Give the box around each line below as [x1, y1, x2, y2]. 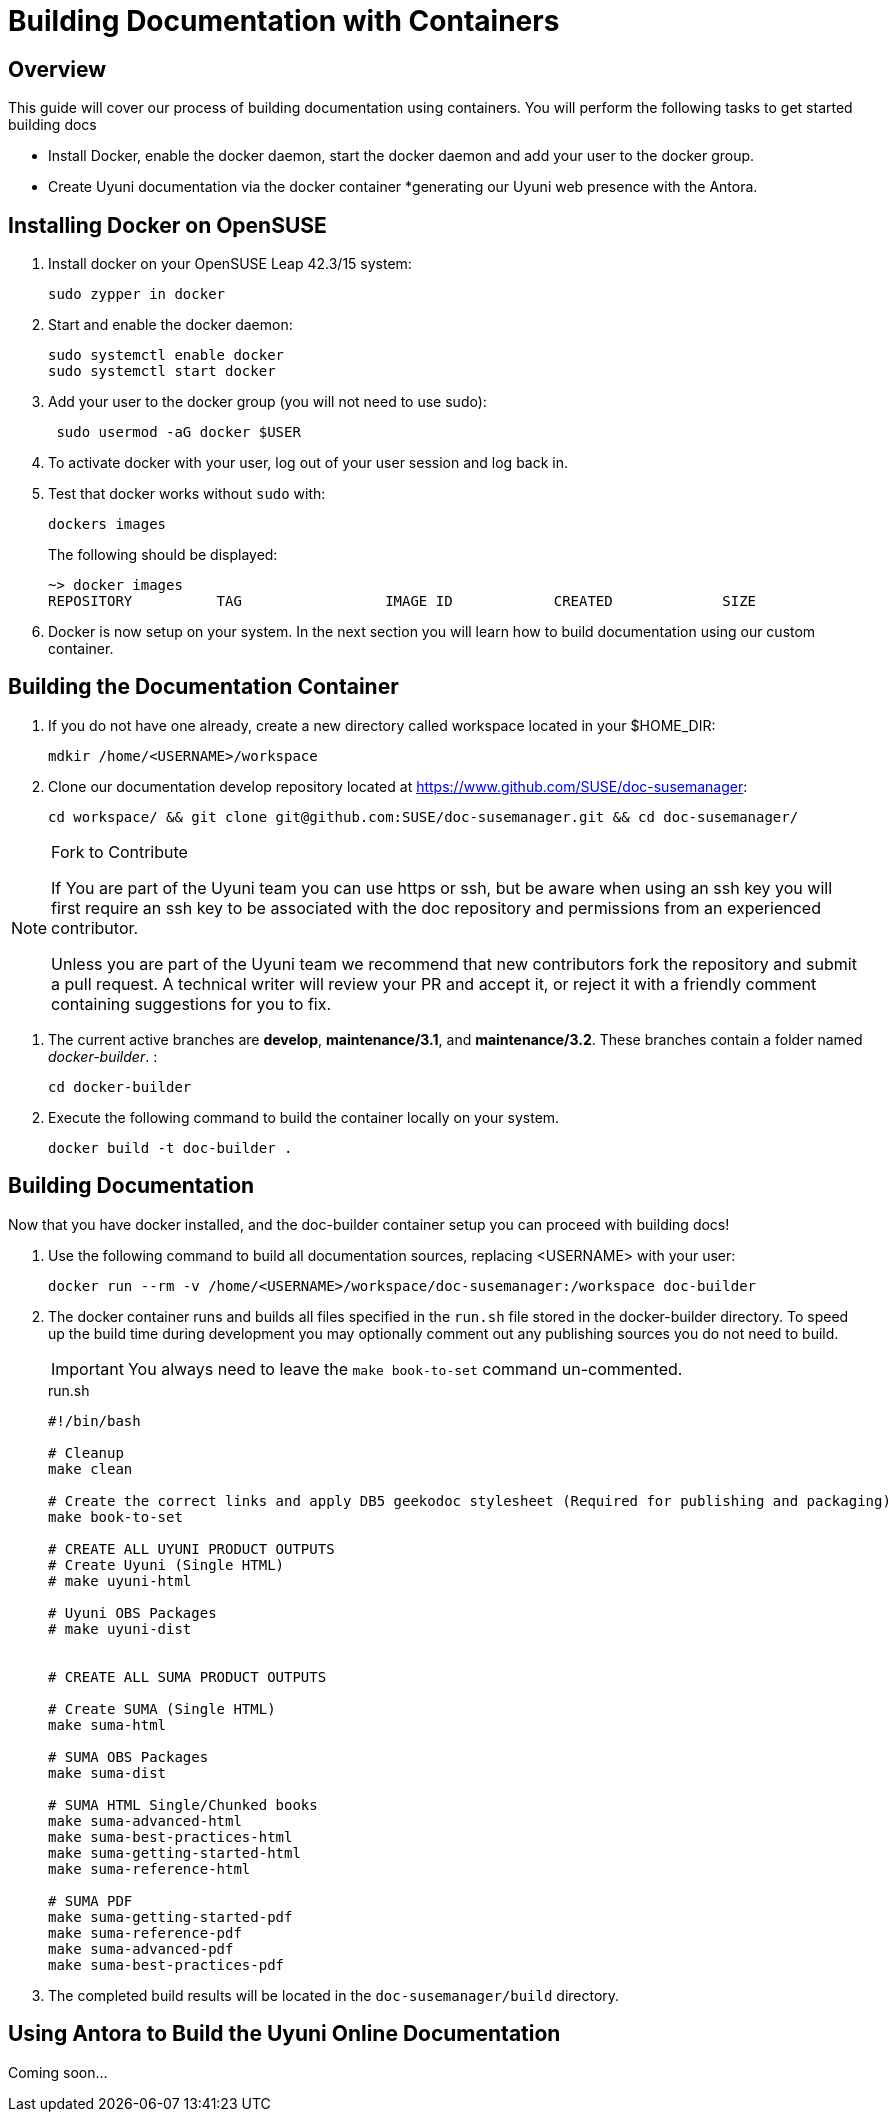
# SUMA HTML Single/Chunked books [48, 1796, 318, 1813]
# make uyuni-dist [48, 1620, 192, 1637]
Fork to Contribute [51, 841, 188, 862]
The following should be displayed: [48, 546, 278, 564]
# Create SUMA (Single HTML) [48, 1700, 276, 1717]
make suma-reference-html [48, 1860, 251, 1877]
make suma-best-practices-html [48, 1828, 293, 1845]
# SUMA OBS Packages [48, 1748, 209, 1765]
